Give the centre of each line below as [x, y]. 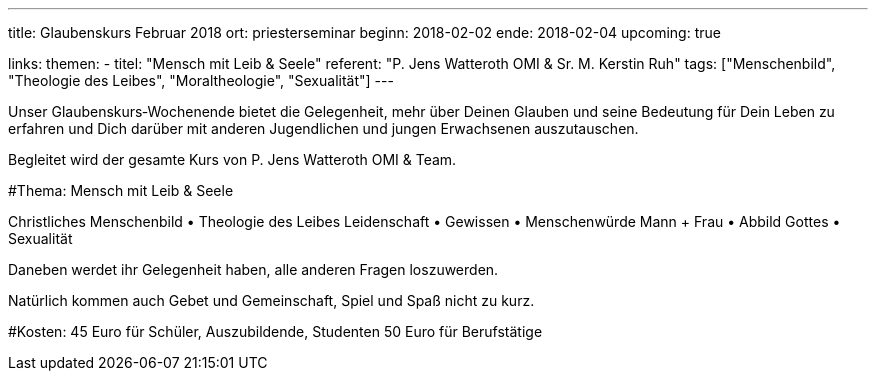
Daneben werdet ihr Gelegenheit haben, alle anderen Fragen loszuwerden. [253, 269]
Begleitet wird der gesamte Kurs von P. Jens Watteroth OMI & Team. [232, 159]
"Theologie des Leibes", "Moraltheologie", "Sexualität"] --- [201, 80]
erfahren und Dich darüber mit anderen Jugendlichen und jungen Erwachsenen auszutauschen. [323, 128]
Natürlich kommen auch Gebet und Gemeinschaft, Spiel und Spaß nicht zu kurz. [271, 300]
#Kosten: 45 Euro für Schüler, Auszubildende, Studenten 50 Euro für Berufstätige [275, 331]
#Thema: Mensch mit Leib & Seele [121, 190]
